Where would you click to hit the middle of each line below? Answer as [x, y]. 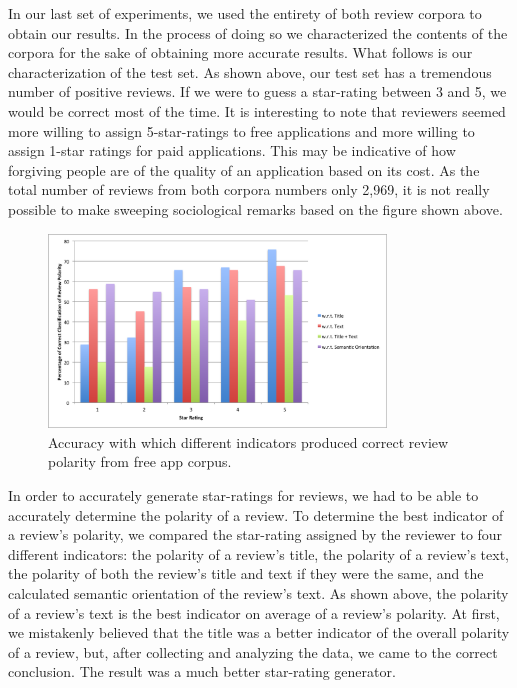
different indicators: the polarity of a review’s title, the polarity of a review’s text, [258, 553]
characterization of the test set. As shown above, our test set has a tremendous [250, 71]
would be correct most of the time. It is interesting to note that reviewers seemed [257, 110]
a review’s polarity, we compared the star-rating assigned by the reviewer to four [255, 534]
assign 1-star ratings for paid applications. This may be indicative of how [232, 150]
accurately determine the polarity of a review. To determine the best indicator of [256, 514]
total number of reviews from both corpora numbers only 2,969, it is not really [249, 189]
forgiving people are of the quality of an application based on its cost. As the [244, 169]
